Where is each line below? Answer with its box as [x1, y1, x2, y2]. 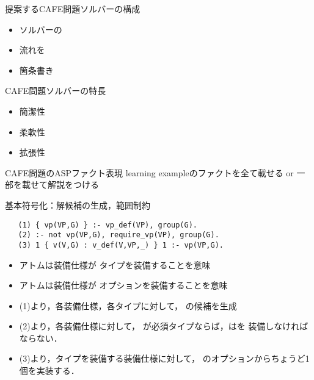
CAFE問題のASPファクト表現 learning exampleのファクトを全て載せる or [5, 166, 294, 179]
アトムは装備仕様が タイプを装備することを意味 [19, 258, 211, 271]
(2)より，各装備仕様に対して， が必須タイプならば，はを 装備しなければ [19, 320, 309, 332]
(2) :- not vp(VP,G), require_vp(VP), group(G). [18, 231, 219, 240]
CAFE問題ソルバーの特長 [5, 84, 106, 97]
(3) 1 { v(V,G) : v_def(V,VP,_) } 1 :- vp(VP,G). [18, 240, 224, 249]
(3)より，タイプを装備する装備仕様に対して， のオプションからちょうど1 [19, 352, 310, 365]
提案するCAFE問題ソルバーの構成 [5, 2, 141, 15]
